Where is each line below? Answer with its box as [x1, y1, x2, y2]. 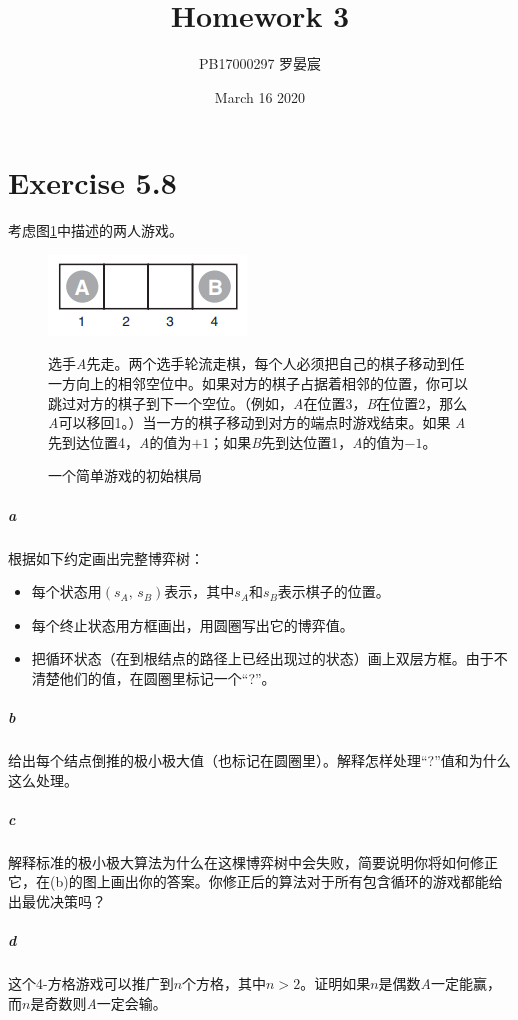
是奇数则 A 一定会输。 [30, 992, 167, 1013]
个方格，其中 [182, 973, 267, 994]
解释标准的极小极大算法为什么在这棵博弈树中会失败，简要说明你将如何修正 [8, 851, 498, 872]
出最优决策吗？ [8, 891, 106, 912]
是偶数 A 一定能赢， [378, 973, 501, 994]
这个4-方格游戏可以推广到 [8, 973, 174, 994]
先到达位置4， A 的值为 [48, 431, 192, 452]
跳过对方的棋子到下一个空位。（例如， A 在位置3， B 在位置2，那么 [48, 392, 468, 413]
